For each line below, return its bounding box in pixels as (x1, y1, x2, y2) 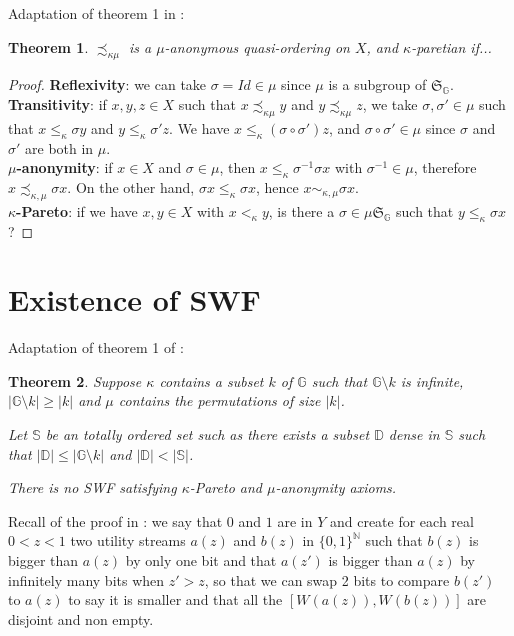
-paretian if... (411, 36, 492, 57)
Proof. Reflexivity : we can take (8, 74, 207, 95)
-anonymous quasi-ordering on (164, 36, 350, 57)
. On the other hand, (67, 176, 195, 197)
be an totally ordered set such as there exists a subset (45, 424, 370, 445)
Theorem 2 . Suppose (8, 370, 142, 391)
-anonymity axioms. (275, 477, 397, 498)
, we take (362, 93, 418, 114)
